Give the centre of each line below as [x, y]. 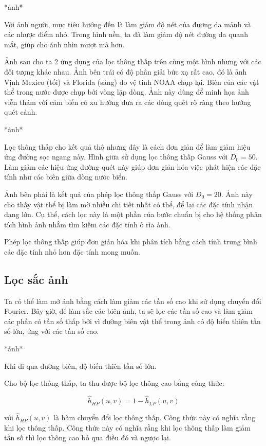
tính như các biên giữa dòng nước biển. [66, 177]
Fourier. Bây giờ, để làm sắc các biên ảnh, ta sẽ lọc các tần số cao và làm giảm [128, 311]
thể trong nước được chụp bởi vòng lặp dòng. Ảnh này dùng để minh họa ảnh [127, 92]
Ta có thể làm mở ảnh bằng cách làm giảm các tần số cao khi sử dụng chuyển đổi [133, 301]
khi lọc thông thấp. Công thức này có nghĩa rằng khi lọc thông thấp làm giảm [127, 427]
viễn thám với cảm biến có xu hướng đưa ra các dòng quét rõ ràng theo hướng [128, 102]
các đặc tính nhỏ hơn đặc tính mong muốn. [72, 251]
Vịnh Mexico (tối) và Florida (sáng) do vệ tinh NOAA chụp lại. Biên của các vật [132, 82]
